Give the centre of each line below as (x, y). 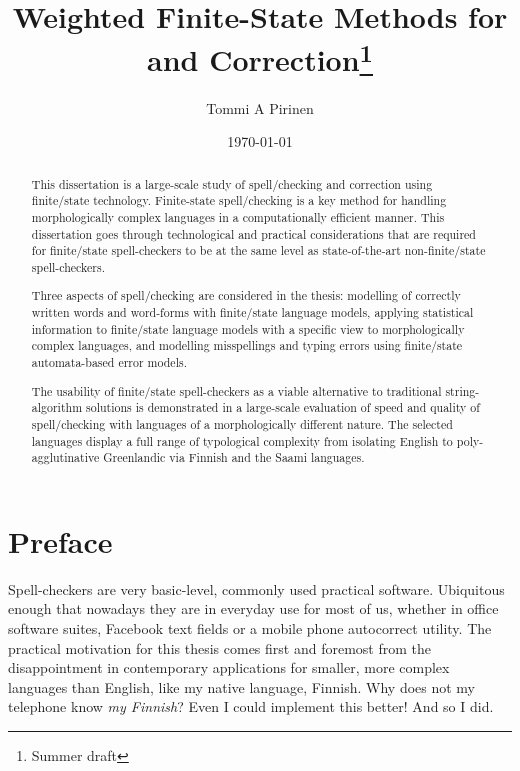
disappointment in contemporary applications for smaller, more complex (229, 667)
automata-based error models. (109, 362)
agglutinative (65, 457)
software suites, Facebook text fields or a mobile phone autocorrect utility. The (250, 628)
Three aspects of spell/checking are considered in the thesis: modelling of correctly (246, 295)
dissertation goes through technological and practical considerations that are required (253, 233)
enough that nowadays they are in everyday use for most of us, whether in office (253, 608)
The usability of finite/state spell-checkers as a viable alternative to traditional (236, 390)
